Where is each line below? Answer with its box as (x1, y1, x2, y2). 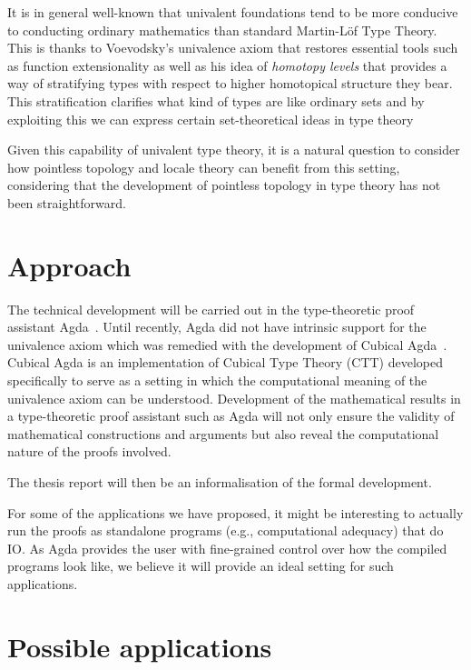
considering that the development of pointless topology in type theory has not (7, 175, 441, 195)
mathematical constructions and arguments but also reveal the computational (7, 424, 439, 443)
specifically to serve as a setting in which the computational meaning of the (7, 371, 427, 390)
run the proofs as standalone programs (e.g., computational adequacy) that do (7, 521, 444, 540)
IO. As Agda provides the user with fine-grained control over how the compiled (7, 538, 447, 557)
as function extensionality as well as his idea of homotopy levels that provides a (7, 55, 447, 75)
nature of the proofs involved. (7, 442, 172, 461)
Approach (7, 246, 132, 284)
